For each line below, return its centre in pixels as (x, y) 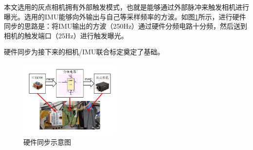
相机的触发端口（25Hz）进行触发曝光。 (66, 35)
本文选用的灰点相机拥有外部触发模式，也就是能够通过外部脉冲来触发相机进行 (126, 7)
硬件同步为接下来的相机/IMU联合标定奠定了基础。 (84, 52)
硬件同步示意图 (47, 142)
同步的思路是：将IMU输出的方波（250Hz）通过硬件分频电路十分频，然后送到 (126, 26)
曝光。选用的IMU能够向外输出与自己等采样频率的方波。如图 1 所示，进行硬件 (125, 16)
